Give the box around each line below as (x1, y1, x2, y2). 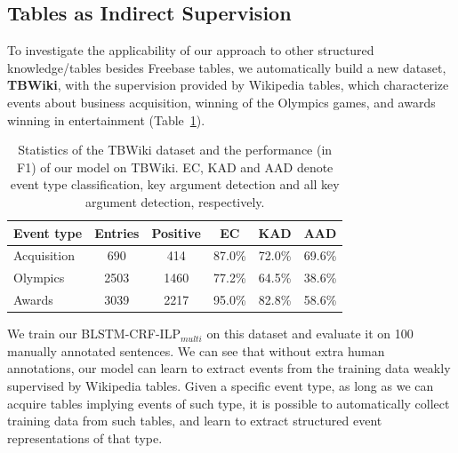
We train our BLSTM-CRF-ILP (7, 324, 181, 343)
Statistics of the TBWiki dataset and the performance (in (18, 140, 333, 159)
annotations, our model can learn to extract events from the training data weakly (7, 359, 451, 377)
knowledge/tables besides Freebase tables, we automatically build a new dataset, (7, 58, 446, 76)
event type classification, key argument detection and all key (10, 175, 340, 194)
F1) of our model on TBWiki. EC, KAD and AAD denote (17, 157, 333, 176)
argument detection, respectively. (84, 192, 265, 211)
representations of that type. (7, 428, 163, 447)
